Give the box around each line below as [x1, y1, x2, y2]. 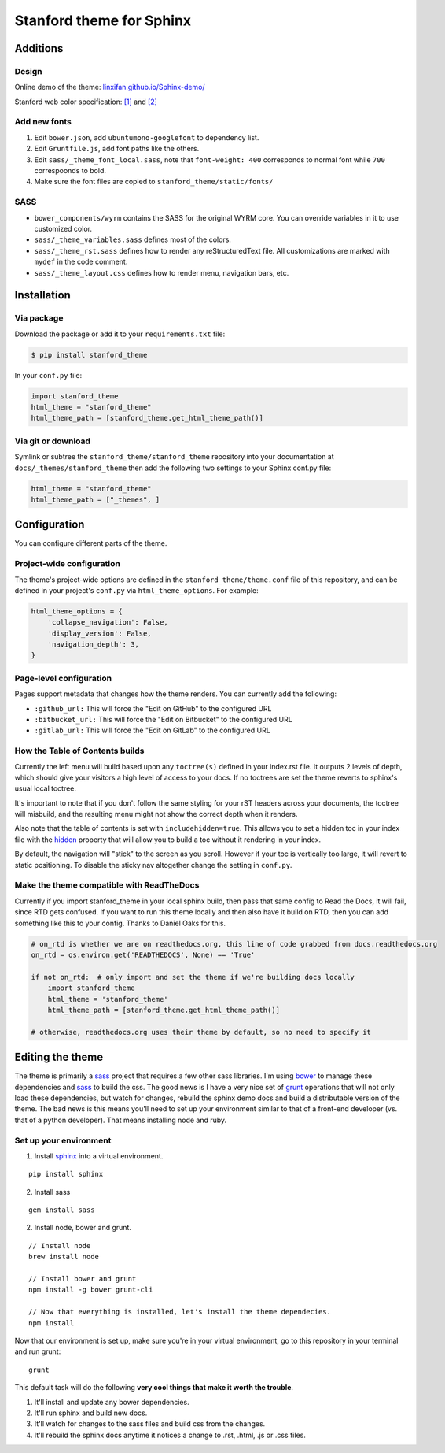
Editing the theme [14, 1051, 104, 1064]
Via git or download [14, 436, 90, 447]
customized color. [34, 224, 92, 233]
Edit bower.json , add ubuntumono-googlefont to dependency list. [34, 132, 259, 142]
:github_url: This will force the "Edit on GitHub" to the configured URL [34, 703, 272, 713]
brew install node [28, 1252, 100, 1262]
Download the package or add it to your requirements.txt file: [14, 329, 226, 339]
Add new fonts [14, 117, 72, 128]
